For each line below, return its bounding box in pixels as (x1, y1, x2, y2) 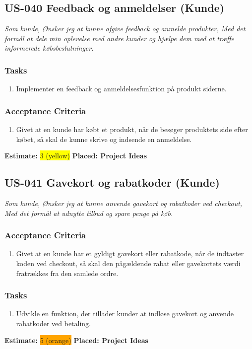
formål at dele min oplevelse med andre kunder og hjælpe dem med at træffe (4, 33, 235, 43)
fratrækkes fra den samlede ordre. (16, 268, 119, 278)
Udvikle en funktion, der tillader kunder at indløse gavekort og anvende (16, 308, 234, 319)
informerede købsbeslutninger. (4, 43, 94, 53)
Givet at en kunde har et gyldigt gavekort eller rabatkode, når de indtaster (16, 248, 244, 259)
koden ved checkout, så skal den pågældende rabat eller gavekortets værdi (16, 258, 241, 268)
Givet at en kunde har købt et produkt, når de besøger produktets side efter (16, 124, 248, 135)
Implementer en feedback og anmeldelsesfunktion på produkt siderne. (16, 83, 227, 94)
